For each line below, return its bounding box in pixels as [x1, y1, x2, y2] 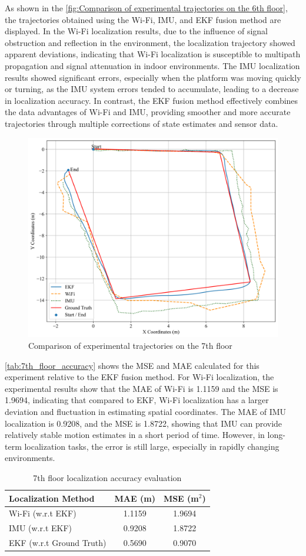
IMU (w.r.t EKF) [9, 522, 72, 534]
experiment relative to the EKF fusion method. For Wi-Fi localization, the [5, 371, 274, 383]
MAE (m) [114, 492, 155, 504]
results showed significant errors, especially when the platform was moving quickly [5, 71, 301, 83]
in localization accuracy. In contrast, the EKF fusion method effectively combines [5, 94, 298, 106]
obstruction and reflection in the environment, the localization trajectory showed [5, 36, 295, 48]
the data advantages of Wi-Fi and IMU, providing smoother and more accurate [5, 106, 291, 118]
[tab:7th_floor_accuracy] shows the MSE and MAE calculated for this [5, 359, 260, 371]
